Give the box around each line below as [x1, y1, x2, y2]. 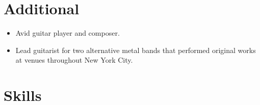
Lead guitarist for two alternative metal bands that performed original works [15, 44, 256, 55]
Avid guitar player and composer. [15, 28, 120, 38]
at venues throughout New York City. [15, 55, 133, 65]
